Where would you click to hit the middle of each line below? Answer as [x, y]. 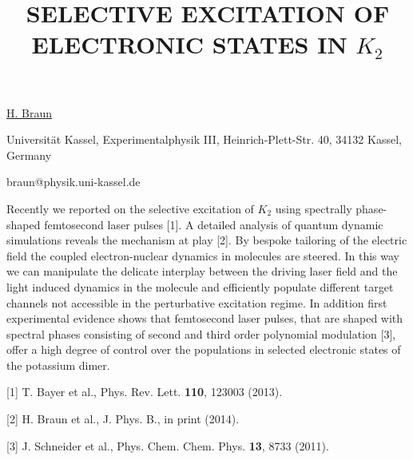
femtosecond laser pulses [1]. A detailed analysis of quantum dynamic [214, 224]
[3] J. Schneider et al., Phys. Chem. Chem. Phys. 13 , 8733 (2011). [168, 445]
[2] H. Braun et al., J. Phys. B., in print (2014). [123, 419]
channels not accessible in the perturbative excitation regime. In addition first [197, 302]
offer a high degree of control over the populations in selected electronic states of [204, 349]
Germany [29, 155]
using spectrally [314, 208]
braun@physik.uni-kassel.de [73, 182]
